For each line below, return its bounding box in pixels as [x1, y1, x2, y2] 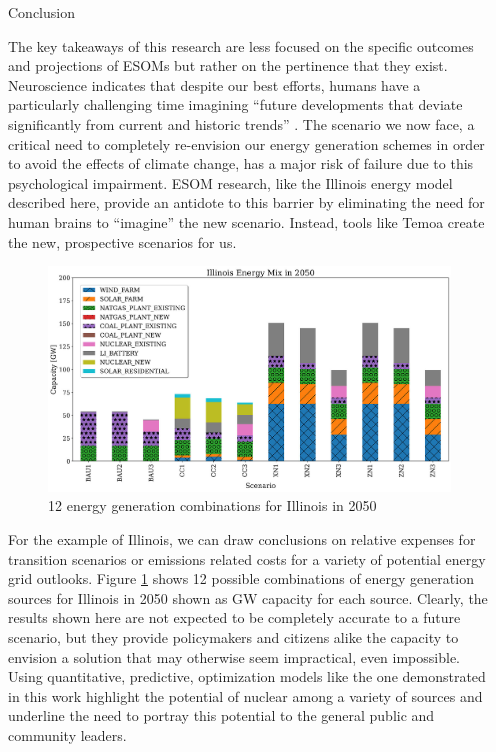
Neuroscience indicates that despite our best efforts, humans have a [8, 74, 421, 95]
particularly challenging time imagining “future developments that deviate [8, 94, 463, 115]
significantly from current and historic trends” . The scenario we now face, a [8, 113, 475, 134]
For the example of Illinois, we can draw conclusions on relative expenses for [8, 529, 476, 550]
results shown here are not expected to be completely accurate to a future [8, 607, 461, 628]
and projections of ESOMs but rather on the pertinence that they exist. [8, 55, 448, 76]
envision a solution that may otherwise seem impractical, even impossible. [8, 646, 461, 667]
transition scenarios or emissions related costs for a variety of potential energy [8, 548, 486, 569]
